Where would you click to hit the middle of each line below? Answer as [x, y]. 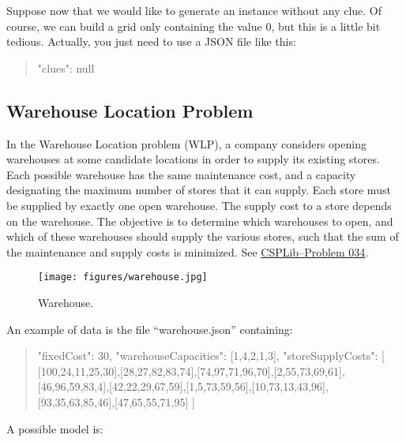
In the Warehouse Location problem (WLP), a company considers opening [186, 143]
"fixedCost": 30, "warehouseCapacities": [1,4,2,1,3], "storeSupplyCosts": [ [211, 356]
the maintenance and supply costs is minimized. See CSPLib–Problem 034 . [188, 251]
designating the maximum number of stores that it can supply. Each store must [199, 190]
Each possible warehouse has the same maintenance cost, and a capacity [181, 174]
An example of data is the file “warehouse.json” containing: [150, 329]
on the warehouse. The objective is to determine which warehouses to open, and [200, 221]
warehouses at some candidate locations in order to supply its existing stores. [193, 159]
